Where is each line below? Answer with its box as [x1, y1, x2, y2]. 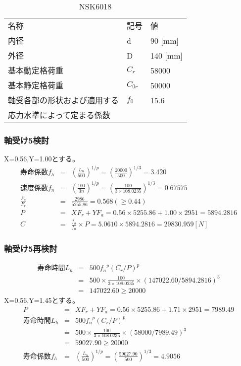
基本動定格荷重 [8, 65, 64, 76]
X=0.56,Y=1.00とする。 [4, 153, 80, 164]
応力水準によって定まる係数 [8, 109, 110, 121]
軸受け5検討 [4, 134, 49, 146]
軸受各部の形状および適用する [8, 94, 119, 106]
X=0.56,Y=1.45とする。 [4, 294, 80, 305]
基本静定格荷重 [8, 79, 64, 91]
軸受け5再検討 [4, 242, 57, 255]
